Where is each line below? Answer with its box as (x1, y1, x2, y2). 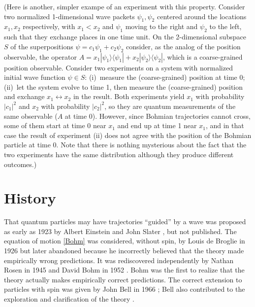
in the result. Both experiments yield (73, 91, 185, 102)
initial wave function (4, 72, 65, 82)
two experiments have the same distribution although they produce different (4, 149, 234, 159)
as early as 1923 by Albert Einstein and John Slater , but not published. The (4, 226, 237, 236)
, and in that (205, 120, 244, 131)
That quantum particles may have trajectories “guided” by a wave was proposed (4, 216, 246, 227)
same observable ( (4, 110, 58, 121)
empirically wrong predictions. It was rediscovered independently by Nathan (4, 255, 234, 265)
